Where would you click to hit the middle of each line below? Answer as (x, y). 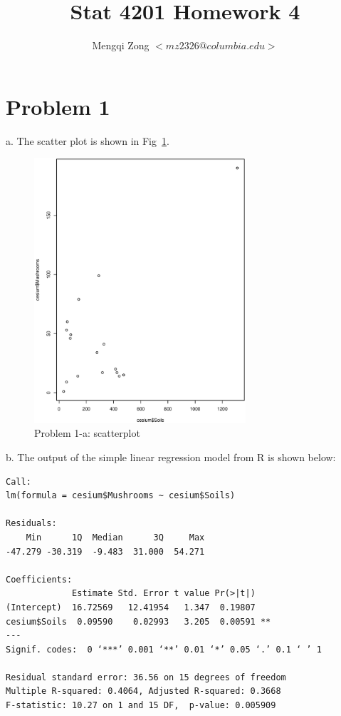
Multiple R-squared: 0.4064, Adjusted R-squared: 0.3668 (143, 691)
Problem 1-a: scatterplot (87, 433)
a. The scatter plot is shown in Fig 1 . (88, 140)
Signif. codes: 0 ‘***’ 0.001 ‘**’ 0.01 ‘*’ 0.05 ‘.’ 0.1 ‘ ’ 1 (164, 649)
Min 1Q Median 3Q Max (115, 537)
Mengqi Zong (121, 45)
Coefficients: (39, 579)
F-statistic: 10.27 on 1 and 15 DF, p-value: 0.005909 (141, 706)
